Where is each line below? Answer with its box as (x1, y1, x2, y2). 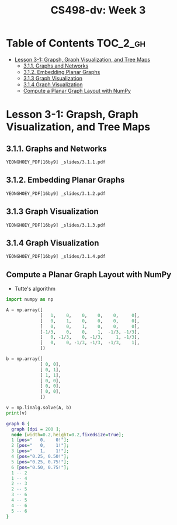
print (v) (6, 410, 27, 416)
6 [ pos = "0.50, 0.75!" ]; (11, 465, 69, 470)
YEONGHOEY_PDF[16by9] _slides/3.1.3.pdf (6, 222, 106, 228)
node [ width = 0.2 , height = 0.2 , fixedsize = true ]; (11, 432, 124, 437)
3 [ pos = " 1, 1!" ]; (11, 448, 69, 454)
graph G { (6, 420, 30, 426)
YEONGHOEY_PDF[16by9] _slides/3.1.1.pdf (6, 159, 106, 165)
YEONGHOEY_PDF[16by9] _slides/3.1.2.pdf (6, 190, 106, 197)
